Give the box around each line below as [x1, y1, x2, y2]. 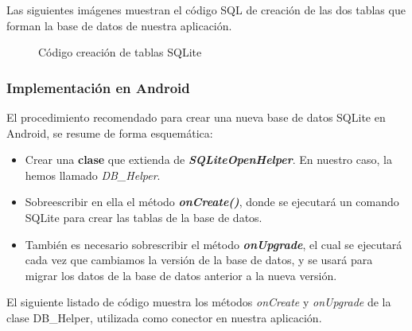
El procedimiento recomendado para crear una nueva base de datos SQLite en [6, 109, 386, 125]
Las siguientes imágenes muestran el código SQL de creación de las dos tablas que [6, 2, 406, 18]
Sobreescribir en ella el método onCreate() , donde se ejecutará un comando [25, 193, 399, 210]
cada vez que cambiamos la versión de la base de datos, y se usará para [25, 251, 373, 268]
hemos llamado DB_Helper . [25, 166, 161, 183]
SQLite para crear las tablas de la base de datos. [25, 208, 262, 225]
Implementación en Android [6, 77, 190, 97]
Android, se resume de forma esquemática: [6, 124, 213, 141]
